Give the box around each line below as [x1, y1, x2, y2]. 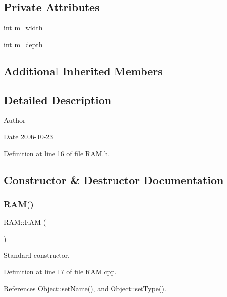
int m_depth [4, 39, 43, 49]
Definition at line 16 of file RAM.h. [4, 148, 110, 158]
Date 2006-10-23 [4, 131, 53, 141]
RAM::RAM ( [4, 217, 46, 227]
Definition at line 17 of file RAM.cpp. [4, 266, 117, 276]
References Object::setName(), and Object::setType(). [4, 283, 166, 293]
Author [4, 115, 26, 125]
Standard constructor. [4, 250, 70, 260]
